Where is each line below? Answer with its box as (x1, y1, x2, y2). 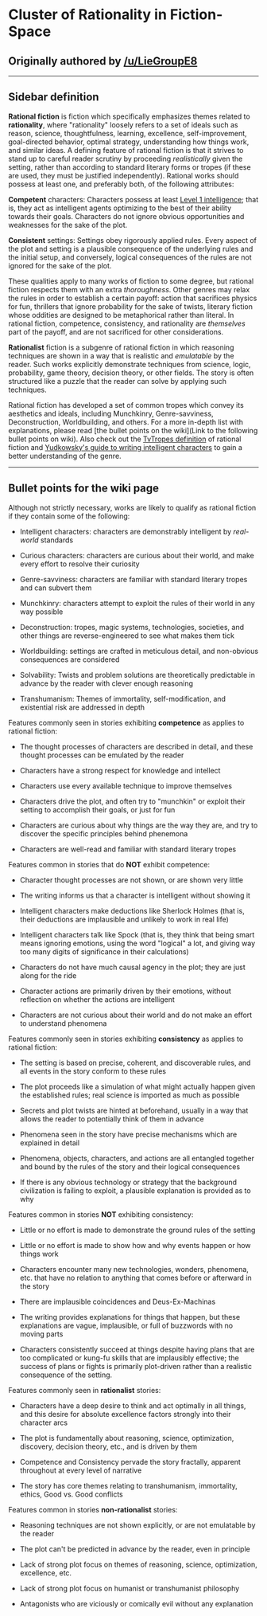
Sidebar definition (8, 90, 99, 104)
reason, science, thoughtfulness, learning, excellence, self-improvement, (8, 128, 248, 138)
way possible (19, 607, 64, 616)
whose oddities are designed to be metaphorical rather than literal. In (8, 310, 234, 319)
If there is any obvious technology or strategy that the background (19, 1177, 237, 1187)
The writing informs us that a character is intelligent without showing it (19, 890, 250, 900)
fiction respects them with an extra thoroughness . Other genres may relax (8, 284, 250, 294)
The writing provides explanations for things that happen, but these (19, 1312, 241, 1321)
